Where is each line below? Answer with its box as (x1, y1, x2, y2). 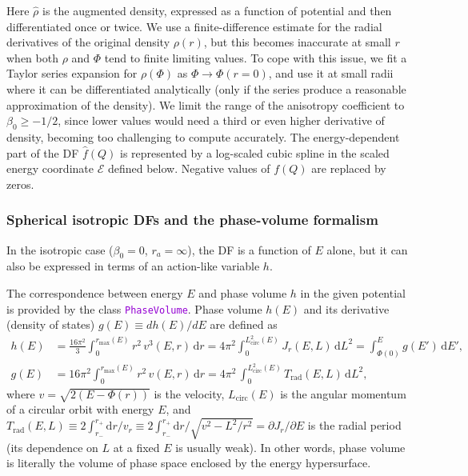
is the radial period (307, 417, 402, 434)
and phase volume (198, 284, 287, 301)
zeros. (6, 175, 34, 192)
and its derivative (303, 300, 390, 317)
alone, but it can (326, 241, 408, 258)
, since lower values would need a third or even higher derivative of (58, 112, 385, 129)
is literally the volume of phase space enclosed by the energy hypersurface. (6, 454, 371, 471)
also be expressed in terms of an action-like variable (6, 258, 260, 274)
